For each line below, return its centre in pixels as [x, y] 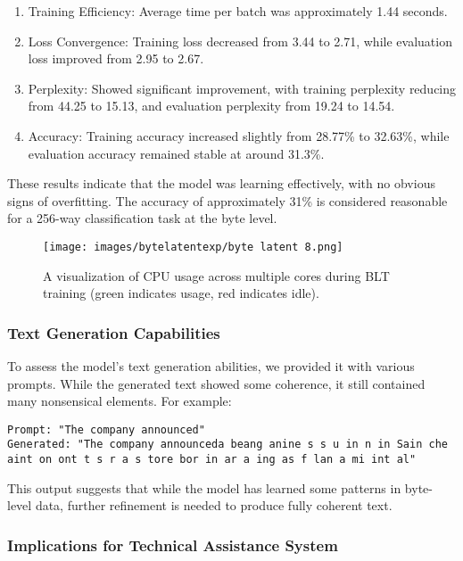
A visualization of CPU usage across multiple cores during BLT [216, 275]
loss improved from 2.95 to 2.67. [116, 58]
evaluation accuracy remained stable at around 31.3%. [176, 153]
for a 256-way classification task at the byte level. [142, 218]
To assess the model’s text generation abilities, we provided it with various [211, 366]
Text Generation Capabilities [114, 332]
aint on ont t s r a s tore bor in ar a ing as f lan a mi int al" [212, 460]
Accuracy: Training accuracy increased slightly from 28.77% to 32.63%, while [239, 135]
